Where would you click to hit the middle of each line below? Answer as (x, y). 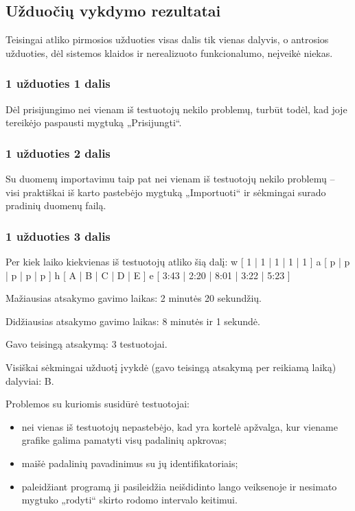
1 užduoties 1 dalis (58, 83)
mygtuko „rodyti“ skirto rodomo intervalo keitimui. (129, 500)
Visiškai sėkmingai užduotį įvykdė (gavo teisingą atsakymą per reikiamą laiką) (171, 367)
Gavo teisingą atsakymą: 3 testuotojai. (87, 344)
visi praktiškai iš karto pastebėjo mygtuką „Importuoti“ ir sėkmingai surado (166, 192)
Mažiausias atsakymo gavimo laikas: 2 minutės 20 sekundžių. (134, 298)
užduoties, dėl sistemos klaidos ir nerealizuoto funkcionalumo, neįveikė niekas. (169, 52)
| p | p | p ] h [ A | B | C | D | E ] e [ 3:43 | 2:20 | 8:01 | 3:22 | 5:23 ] (148, 275)
